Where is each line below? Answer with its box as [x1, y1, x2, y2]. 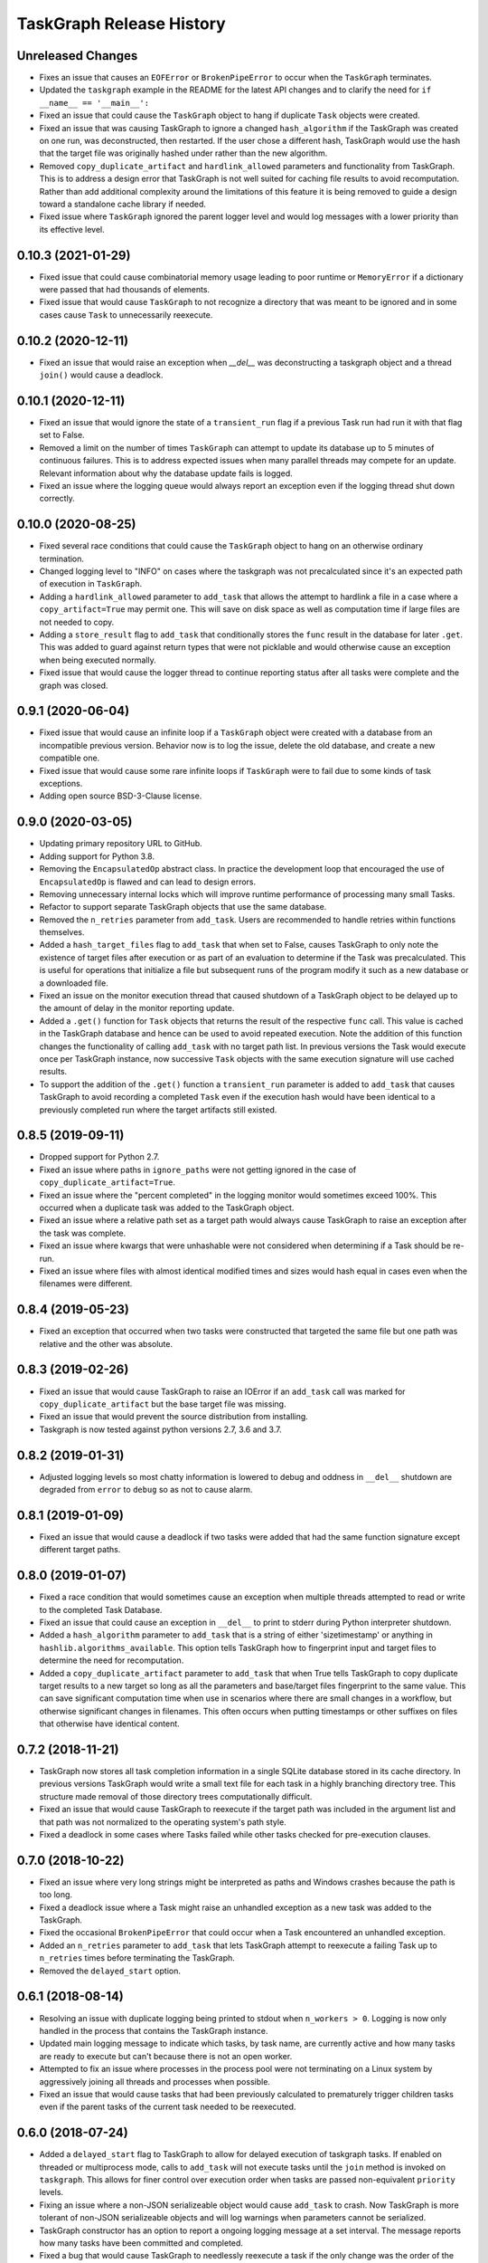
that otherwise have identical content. [39, 1718, 180, 1729]
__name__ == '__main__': [39, 98, 149, 108]
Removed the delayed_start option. [39, 1965, 181, 1976]
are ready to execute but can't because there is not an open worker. [39, 2050, 293, 2061]
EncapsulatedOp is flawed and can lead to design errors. [39, 876, 257, 887]
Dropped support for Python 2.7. [39, 1151, 160, 1162]
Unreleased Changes [16, 48, 138, 63]
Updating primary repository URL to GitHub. [39, 838, 202, 849]
